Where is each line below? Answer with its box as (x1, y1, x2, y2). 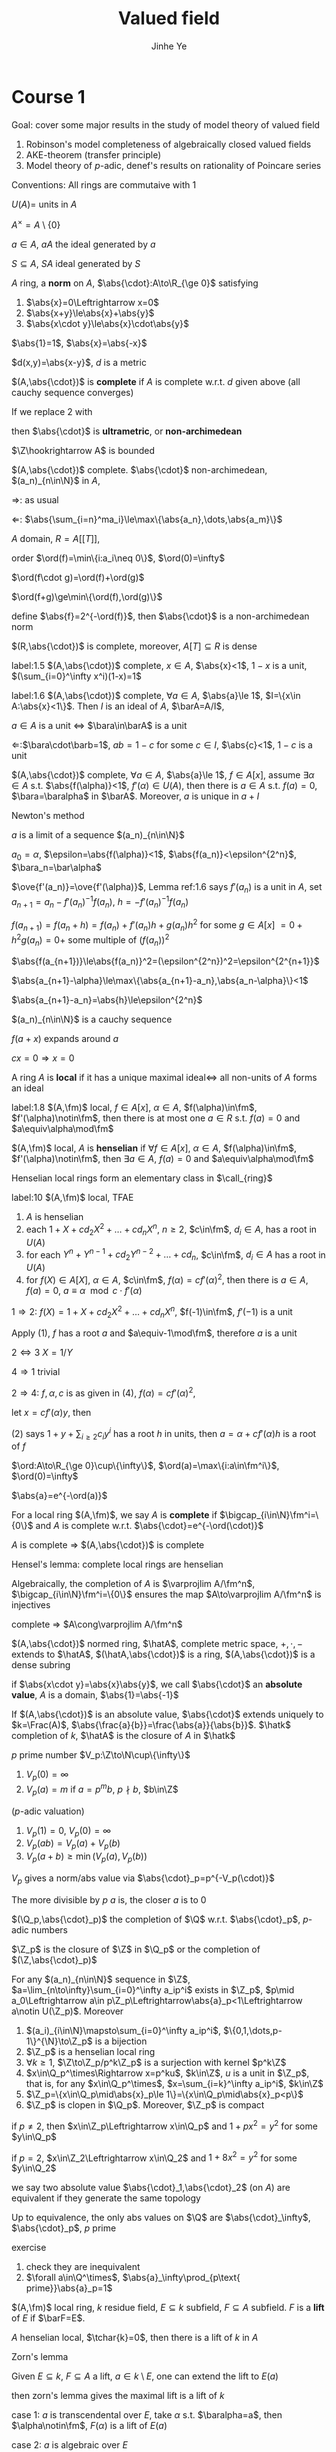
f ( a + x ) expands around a (11, 1033, 119, 1045)
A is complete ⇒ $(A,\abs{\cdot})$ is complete (11, 1539, 205, 1551)
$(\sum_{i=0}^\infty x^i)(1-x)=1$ (11, 670, 142, 682)
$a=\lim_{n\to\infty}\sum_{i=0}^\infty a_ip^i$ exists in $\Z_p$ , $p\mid (11, 1983, 295, 1996)
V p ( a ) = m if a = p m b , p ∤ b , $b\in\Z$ (25, 1782, 179, 1797)
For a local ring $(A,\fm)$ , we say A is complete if (11, 1509, 218, 1521)
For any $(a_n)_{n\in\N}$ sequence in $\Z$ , (11, 1973, 191, 1985)
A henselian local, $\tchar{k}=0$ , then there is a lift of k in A (11, 2332, 259, 2344)
